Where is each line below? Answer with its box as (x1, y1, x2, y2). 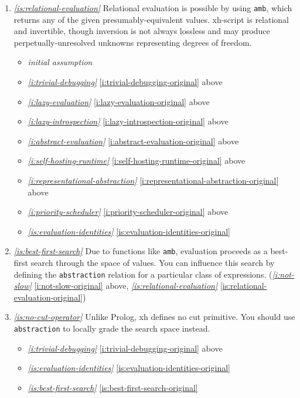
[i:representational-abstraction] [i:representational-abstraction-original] (28, 174, 279, 186)
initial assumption (28, 56, 93, 68)
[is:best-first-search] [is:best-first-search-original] (28, 381, 198, 393)
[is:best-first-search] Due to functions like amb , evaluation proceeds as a (13, 245, 268, 257)
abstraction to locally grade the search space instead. (13, 322, 210, 335)
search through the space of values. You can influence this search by (30, 257, 275, 269)
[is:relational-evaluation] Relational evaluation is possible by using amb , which (13, 2, 292, 14)
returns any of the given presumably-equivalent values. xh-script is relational (13, 13, 289, 25)
